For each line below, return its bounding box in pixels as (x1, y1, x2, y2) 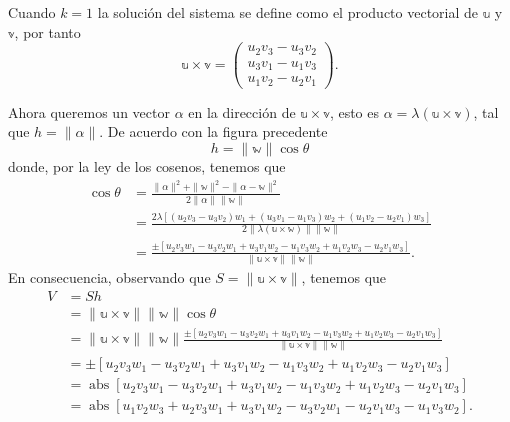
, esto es (329, 101, 380, 122)
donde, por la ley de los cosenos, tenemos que (8, 155, 286, 176)
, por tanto (14, 21, 81, 42)
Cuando (8, 2, 56, 22)
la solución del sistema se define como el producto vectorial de (97, 2, 479, 22)
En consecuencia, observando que (8, 267, 211, 288)
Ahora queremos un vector (8, 101, 170, 122)
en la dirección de (188, 101, 296, 122)
